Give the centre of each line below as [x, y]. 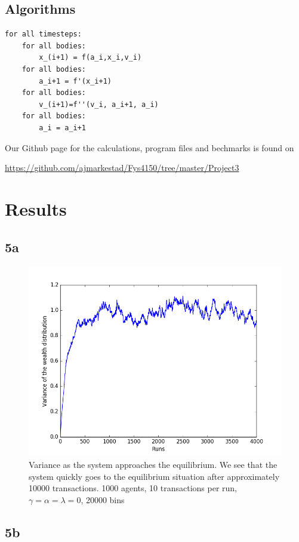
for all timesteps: [43, 34]
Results [36, 208]
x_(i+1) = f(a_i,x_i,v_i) [90, 58]
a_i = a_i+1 [63, 128]
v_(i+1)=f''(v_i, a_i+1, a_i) [99, 104]
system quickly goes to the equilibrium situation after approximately [154, 476]
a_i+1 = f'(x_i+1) [75, 81]
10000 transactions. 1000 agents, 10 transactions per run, [133, 488]
